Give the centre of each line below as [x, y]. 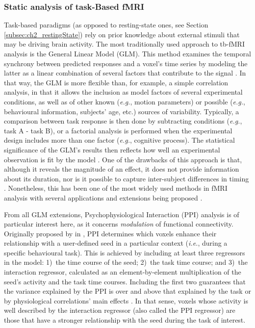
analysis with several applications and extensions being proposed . [103, 197]
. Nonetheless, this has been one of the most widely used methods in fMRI [116, 188]
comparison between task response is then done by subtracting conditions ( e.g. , [123, 121]
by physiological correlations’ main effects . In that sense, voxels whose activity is [126, 300]
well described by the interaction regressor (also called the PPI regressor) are [120, 310]
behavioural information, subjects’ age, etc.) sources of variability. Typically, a [122, 111]
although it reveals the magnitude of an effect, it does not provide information [122, 169]
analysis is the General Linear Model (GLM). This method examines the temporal [127, 53]
